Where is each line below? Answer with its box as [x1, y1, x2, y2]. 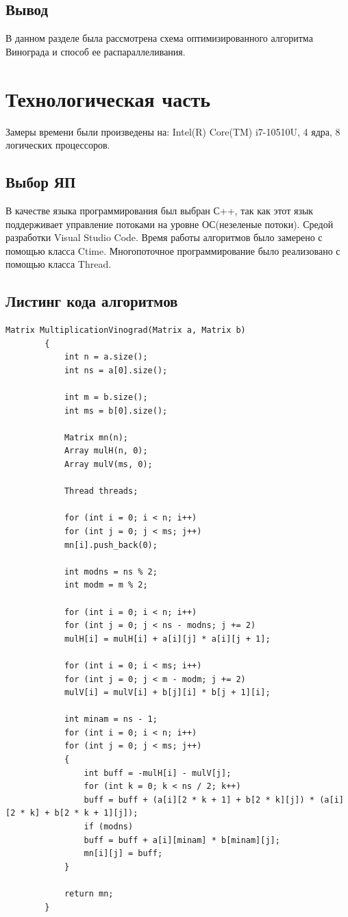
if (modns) [84, 822, 134, 832]
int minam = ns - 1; [64, 714, 158, 725]
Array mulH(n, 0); [64, 446, 148, 456]
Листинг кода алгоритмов [5, 290, 178, 312]
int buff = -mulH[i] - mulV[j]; [84, 768, 232, 778]
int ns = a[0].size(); [64, 365, 168, 375]
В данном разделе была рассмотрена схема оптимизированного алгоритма [5, 31, 313, 45]
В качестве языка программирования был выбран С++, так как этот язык [5, 203, 314, 217]
